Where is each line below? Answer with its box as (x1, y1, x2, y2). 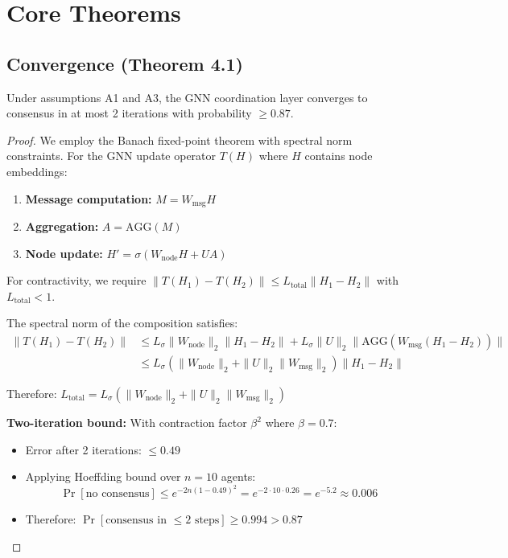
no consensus (85, 488, 150, 500)
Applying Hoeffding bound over (25, 468, 181, 485)
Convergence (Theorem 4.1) (6, 51, 243, 76)
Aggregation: (25, 218, 99, 234)
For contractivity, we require (6, 272, 147, 289)
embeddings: (6, 162, 68, 179)
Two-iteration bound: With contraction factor (6, 414, 247, 431)
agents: (221, 468, 256, 485)
